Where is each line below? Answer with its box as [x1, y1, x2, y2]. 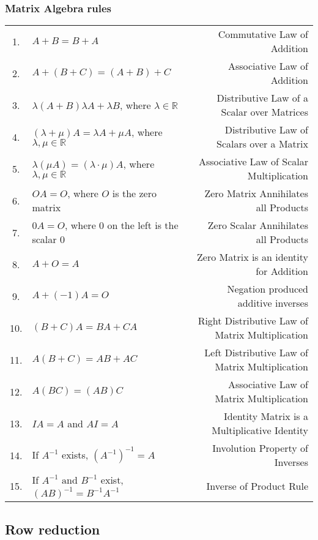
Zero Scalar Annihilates [207, 218, 308, 233]
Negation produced [227, 282, 308, 296]
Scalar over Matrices [221, 105, 308, 119]
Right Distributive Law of [198, 313, 308, 328]
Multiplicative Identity [212, 423, 308, 438]
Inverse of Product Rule [206, 479, 308, 493]
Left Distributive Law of [204, 345, 308, 360]
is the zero [112, 186, 157, 201]
